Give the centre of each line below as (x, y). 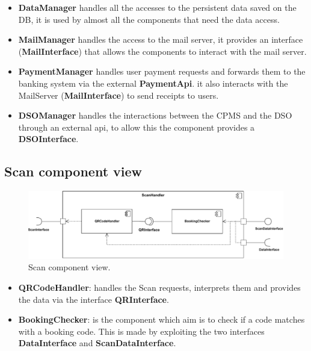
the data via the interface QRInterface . (94, 299)
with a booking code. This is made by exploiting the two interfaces (141, 331)
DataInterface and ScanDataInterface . (97, 343)
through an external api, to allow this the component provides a (137, 127)
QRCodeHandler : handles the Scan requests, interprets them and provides (159, 287)
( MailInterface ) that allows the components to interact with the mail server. (162, 51)
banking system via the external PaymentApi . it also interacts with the (153, 83)
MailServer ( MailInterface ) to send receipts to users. (119, 95)
